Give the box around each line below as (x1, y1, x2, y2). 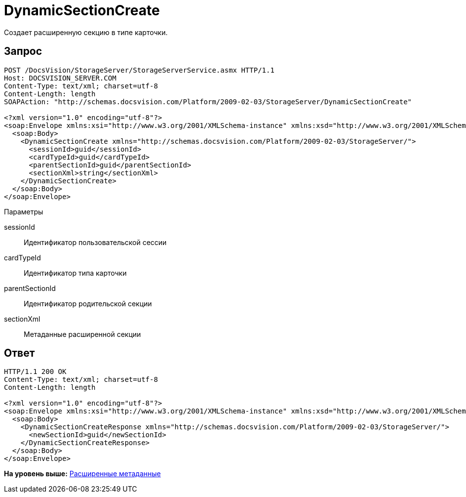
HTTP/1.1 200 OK (4, 368, 67, 376)
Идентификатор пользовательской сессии (24, 238, 167, 247)
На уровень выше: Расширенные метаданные (4, 469, 161, 478)
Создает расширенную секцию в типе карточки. (4, 28, 168, 37)
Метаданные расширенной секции (24, 330, 141, 338)
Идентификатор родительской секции (24, 299, 152, 308)
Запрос (4, 45, 42, 58)
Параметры (4, 207, 43, 216)
